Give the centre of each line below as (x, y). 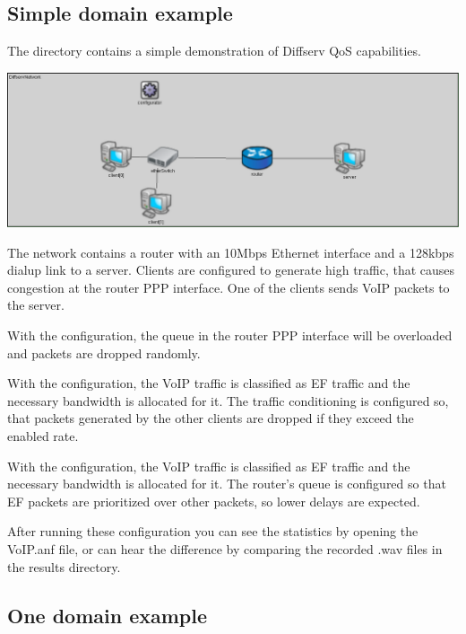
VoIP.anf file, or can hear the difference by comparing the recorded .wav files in (225, 548)
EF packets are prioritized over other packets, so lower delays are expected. (214, 501)
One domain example (108, 615)
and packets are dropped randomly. (104, 352)
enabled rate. (43, 436)
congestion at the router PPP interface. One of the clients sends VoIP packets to (229, 287)
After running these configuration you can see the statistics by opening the (213, 531)
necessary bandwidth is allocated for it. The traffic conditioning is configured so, (228, 400)
